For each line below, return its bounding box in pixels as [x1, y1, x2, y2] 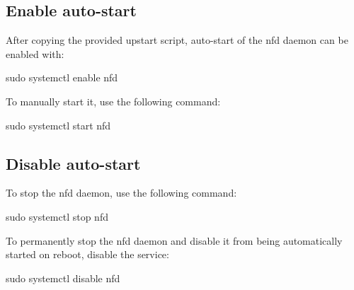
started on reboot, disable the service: [6, 247, 169, 262]
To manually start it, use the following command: [6, 93, 221, 108]
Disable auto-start [6, 152, 141, 174]
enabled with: [6, 46, 64, 61]
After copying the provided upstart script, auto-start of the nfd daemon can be [6, 33, 348, 47]
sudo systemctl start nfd [6, 117, 111, 132]
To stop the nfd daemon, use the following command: [6, 185, 237, 200]
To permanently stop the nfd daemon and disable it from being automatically [6, 233, 343, 248]
